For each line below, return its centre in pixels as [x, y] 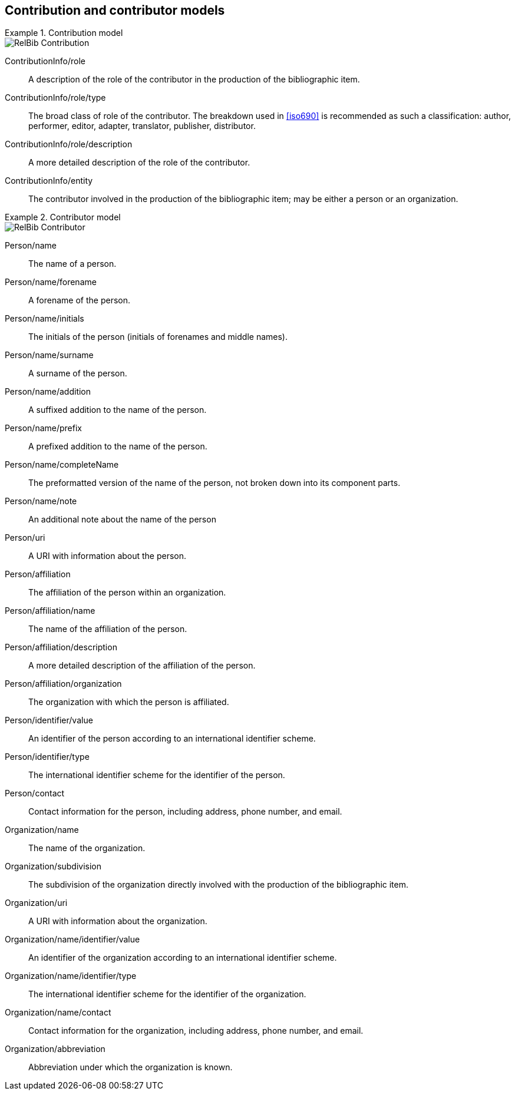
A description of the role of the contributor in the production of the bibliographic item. [194, 80]
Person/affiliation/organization [63, 684]
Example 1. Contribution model [64, 33]
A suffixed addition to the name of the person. [118, 410]
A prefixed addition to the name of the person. [118, 446]
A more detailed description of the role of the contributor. [139, 163]
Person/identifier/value [49, 720]
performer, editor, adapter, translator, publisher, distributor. [142, 126]
